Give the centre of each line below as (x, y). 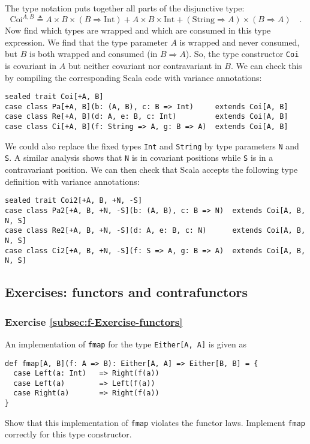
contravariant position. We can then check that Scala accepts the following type (151, 169)
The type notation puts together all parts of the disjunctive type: (125, 8)
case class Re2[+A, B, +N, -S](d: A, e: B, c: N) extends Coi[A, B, (155, 231)
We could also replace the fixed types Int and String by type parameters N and (152, 145)
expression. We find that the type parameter (86, 42)
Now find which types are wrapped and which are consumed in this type (138, 30)
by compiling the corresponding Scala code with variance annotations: (133, 77)
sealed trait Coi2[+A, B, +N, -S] (74, 201)
